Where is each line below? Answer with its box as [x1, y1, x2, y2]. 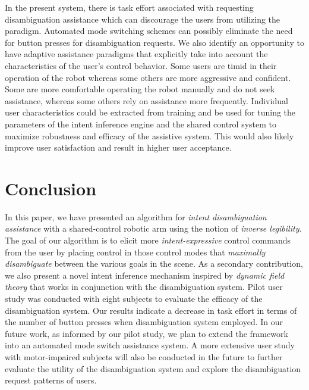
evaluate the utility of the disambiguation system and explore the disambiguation [5, 362, 301, 375]
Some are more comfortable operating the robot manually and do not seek [5, 83, 275, 95]
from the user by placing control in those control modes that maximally [5, 245, 266, 258]
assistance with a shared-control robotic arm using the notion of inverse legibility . [5, 222, 302, 235]
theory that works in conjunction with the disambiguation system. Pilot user [5, 280, 283, 293]
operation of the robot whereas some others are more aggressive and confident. [5, 71, 291, 83]
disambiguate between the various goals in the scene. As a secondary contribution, [5, 257, 303, 270]
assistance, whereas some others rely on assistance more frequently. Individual [5, 94, 288, 107]
